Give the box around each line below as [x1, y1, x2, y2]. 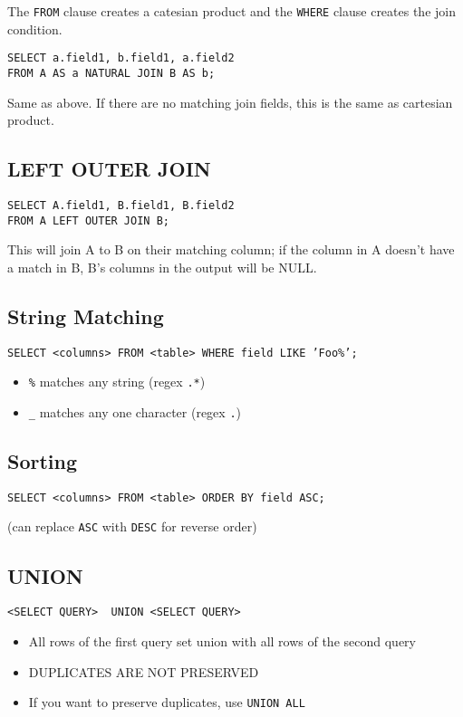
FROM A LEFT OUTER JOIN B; [7, 214, 169, 227]
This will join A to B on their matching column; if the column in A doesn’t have [7, 240, 455, 259]
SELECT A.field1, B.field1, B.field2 [7, 198, 235, 212]
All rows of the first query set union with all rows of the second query [28, 632, 416, 650]
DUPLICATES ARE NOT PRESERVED [28, 662, 259, 681]
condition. [7, 19, 63, 38]
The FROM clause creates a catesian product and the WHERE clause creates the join [7, 2, 456, 20]
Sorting [7, 447, 78, 475]
